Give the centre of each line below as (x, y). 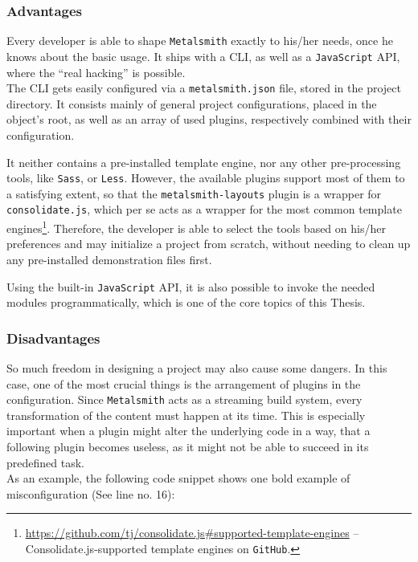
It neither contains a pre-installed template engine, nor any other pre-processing (204, 162)
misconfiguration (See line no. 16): (91, 493)
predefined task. (45, 462)
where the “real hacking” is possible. (96, 72)
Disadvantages (53, 338)
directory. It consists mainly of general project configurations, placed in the (192, 103)
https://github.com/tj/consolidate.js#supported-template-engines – (192, 533)
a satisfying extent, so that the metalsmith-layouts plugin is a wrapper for (194, 193)
